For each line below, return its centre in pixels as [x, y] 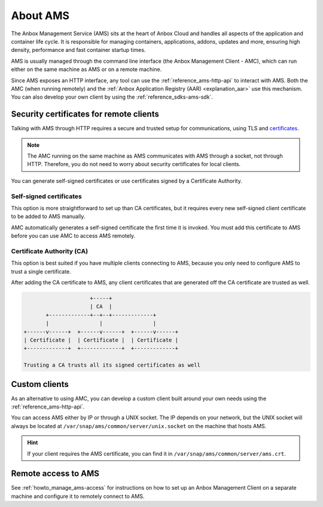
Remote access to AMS [55, 474]
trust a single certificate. [41, 271]
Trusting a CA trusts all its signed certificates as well [112, 365]
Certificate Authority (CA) [50, 251]
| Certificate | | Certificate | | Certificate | [101, 340]
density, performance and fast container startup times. [78, 50]
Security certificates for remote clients [85, 114]
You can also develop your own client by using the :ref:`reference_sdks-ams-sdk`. [112, 97]
